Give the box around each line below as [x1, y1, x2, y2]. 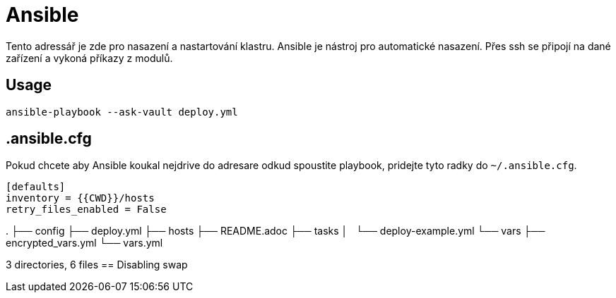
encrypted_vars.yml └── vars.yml [6, 237, 163, 249]
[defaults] [6, 181, 66, 193]
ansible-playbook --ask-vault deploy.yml [6, 106, 238, 118]
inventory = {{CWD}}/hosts [6, 192, 155, 204]
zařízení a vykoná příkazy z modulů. [6, 51, 173, 64]
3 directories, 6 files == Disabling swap [6, 259, 188, 271]
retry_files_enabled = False [6, 204, 167, 216]
